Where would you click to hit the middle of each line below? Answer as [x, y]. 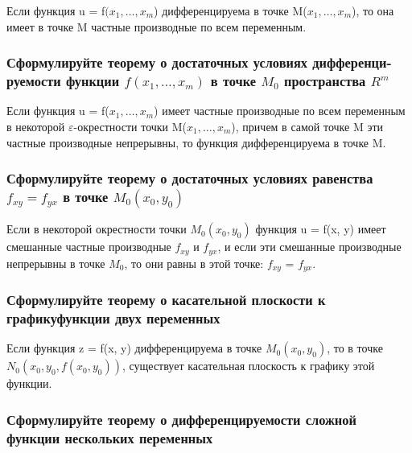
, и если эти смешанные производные [309, 247]
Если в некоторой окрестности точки [97, 229]
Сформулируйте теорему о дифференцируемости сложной [181, 419]
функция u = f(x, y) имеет [321, 229]
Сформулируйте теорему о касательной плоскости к [166, 300]
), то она [373, 10]
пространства [325, 81]
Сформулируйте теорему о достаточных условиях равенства [190, 178]
